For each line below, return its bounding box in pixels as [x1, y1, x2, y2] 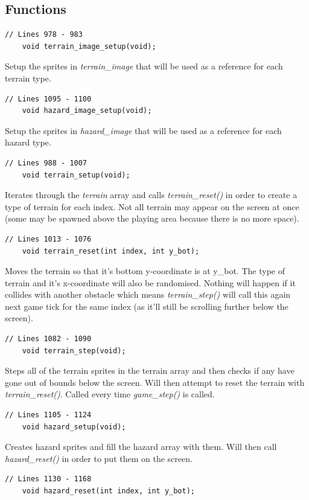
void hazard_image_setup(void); [22, 106, 152, 115]
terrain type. [5, 71, 51, 84]
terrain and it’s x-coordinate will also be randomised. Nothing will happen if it [5, 276, 296, 289]
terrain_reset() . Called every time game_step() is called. [5, 388, 215, 400]
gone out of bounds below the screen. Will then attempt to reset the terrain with [5, 376, 305, 388]
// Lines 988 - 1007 [5, 158, 88, 167]
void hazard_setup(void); [22, 422, 126, 431]
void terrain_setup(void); [22, 170, 130, 179]
